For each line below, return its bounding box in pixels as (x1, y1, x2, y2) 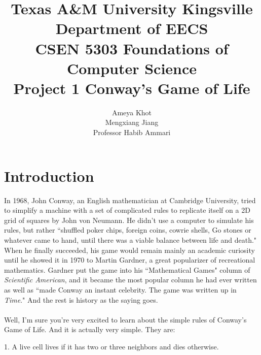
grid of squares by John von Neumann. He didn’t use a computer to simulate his (4, 214, 254, 225)
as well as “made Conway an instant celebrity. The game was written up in (4, 284, 237, 295)
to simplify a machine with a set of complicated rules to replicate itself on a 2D (4, 205, 250, 215)
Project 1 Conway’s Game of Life (13, 77, 250, 98)
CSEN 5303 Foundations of (35, 38, 229, 58)
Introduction (4, 165, 94, 186)
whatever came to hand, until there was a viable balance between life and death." (4, 234, 257, 245)
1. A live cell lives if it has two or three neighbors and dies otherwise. (4, 341, 219, 351)
